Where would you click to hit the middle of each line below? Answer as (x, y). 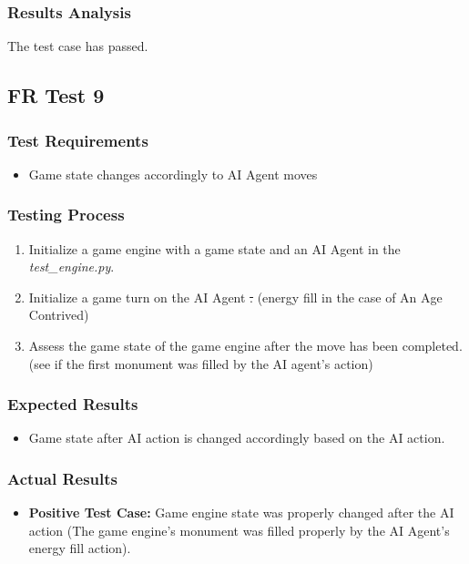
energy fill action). (80, 548)
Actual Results (63, 478)
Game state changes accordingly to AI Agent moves (173, 174)
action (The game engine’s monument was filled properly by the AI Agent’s (239, 530)
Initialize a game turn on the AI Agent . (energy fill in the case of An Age (235, 297)
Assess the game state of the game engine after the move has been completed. (245, 345)
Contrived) (59, 315)
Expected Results (73, 404)
